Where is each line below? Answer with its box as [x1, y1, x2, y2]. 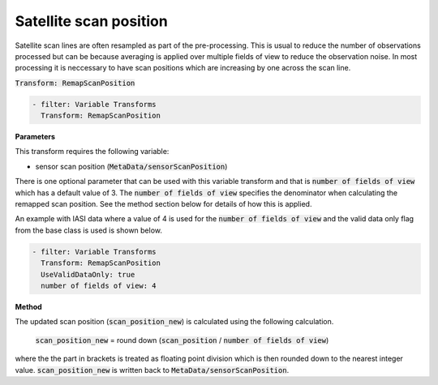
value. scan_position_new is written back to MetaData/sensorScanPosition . [15, 365, 290, 374]
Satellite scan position [15, 12, 168, 30]
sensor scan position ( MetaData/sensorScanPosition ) [35, 161, 228, 171]
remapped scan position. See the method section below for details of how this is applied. [15, 199, 312, 209]
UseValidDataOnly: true [41, 270, 135, 279]
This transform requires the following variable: [15, 147, 170, 156]
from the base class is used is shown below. [15, 225, 162, 235]
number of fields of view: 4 [41, 280, 157, 290]
